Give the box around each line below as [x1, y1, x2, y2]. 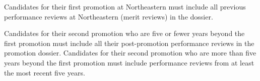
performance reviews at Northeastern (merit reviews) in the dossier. [4, 11, 213, 21]
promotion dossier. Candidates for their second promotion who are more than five [4, 47, 256, 58]
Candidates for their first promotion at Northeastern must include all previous [4, 1, 246, 11]
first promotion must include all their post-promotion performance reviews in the [4, 37, 254, 48]
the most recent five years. [4, 67, 85, 77]
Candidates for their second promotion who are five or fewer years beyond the [4, 28, 245, 38]
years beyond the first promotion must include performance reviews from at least [4, 57, 254, 67]
